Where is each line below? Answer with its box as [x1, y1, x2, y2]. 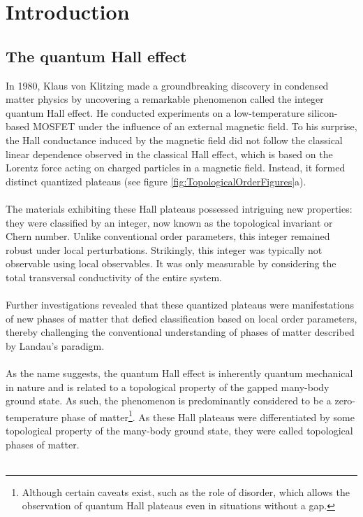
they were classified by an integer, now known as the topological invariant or [6, 215, 333, 229]
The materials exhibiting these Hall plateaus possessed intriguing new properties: [6, 201, 353, 215]
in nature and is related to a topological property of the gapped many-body [6, 379, 329, 394]
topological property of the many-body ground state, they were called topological [6, 423, 353, 438]
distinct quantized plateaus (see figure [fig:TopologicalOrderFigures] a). [6, 173, 306, 188]
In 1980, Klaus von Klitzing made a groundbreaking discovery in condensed [6, 78, 329, 92]
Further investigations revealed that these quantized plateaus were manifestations [6, 297, 354, 312]
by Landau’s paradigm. [6, 338, 105, 353]
